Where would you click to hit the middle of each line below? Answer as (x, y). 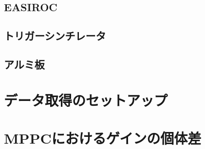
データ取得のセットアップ (86, 100)
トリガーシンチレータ (55, 36)
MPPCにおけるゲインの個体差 (103, 138)
